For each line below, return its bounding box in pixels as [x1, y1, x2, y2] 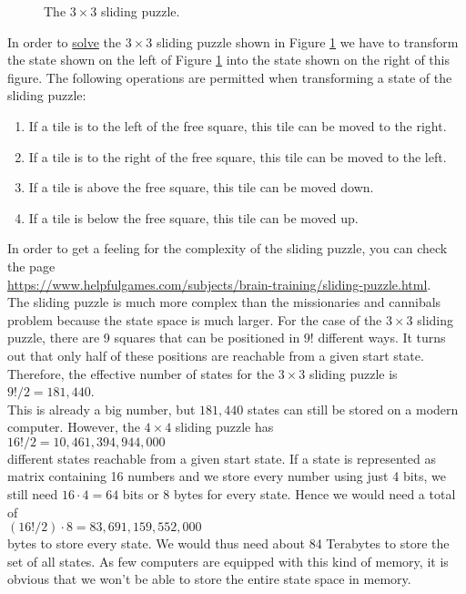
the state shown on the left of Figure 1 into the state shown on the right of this [7, 50, 450, 69]
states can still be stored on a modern [247, 399, 459, 418]
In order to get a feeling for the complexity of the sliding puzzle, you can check [7, 239, 448, 258]
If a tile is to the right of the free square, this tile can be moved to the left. [28, 147, 447, 166]
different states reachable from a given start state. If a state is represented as [7, 448, 436, 467]
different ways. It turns [318, 328, 446, 347]
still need [7, 485, 58, 504]
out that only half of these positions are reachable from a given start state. [7, 345, 424, 364]
